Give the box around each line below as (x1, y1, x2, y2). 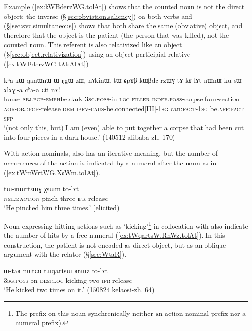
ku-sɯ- (224, 75, 244, 85)
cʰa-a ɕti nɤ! (25, 84, 60, 94)
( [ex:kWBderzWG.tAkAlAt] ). (4, 58, 91, 68)
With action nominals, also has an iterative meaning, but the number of (4, 148, 218, 158)
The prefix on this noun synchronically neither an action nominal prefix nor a (15, 308, 246, 318)
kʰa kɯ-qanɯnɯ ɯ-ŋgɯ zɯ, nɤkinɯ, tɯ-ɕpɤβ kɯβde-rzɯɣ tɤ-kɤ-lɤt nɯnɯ (4, 75, 222, 85)
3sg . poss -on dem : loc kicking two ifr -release (4, 275, 132, 285)
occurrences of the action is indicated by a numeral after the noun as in (4, 157, 217, 167)
